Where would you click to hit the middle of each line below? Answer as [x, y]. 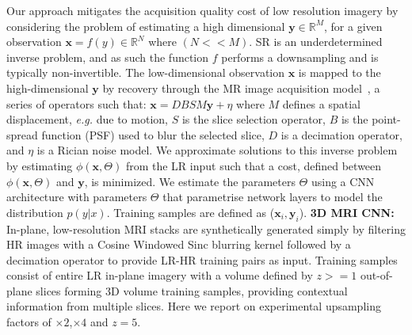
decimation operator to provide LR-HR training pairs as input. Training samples [202, 259]
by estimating [40, 165]
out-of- [376, 275]
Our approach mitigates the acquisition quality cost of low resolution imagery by [202, 10]
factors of [29, 322]
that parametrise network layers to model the [273, 197]
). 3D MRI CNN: [347, 212]
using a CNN [343, 181]
